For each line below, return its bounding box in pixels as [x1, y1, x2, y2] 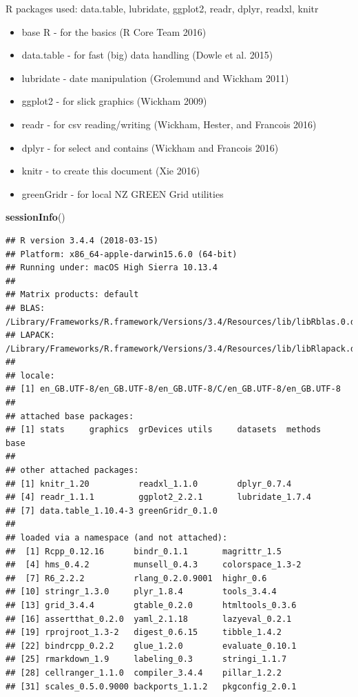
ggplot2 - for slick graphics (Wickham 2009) [21, 94, 207, 108]
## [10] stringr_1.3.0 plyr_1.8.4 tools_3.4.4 [6, 587, 277, 597]
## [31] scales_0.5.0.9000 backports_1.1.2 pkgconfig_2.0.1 [6, 681, 297, 691]
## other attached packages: [6, 465, 139, 476]
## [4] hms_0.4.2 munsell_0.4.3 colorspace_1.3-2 [6, 560, 302, 570]
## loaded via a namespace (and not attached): [6, 533, 228, 543]
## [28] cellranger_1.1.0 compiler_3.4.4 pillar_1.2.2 [6, 667, 282, 678]
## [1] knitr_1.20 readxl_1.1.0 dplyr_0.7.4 [6, 478, 292, 489]
